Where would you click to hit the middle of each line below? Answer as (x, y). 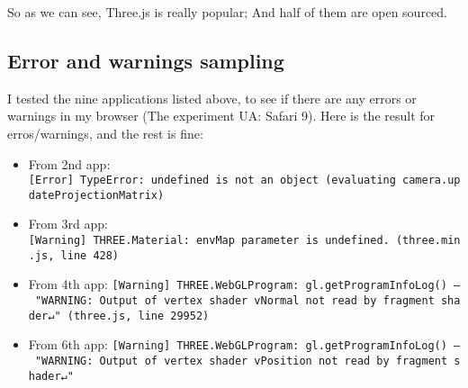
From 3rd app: (68, 224)
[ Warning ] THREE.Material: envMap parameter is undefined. (209, 241)
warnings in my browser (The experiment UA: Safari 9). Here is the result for (221, 116)
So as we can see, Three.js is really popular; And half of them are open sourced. (228, 12)
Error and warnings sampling (146, 60)
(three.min (428, 241)
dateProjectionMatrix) (96, 195)
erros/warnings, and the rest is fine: (105, 133)
